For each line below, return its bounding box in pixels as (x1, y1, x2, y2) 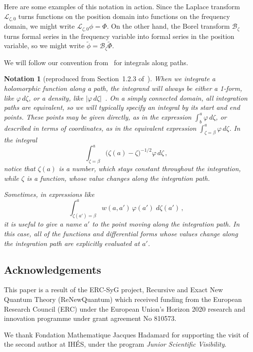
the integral (4, 135, 37, 145)
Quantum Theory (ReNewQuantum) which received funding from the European (4, 294, 242, 304)
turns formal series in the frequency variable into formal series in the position (4, 31, 235, 41)
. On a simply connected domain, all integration (105, 92, 248, 103)
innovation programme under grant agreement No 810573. (4, 313, 177, 323)
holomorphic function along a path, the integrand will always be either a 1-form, (4, 83, 242, 93)
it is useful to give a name (4, 219, 82, 229)
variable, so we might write (4, 40, 85, 51)
